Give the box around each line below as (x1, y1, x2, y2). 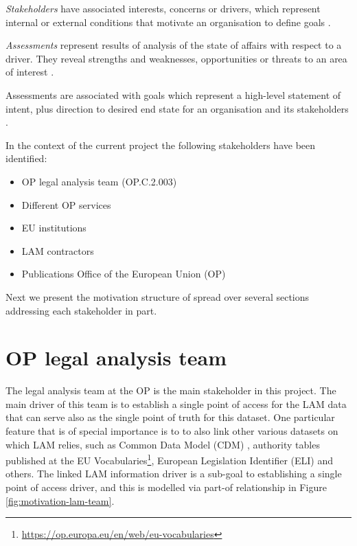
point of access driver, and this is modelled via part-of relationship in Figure (5, 480, 327, 494)
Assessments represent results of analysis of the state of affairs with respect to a (5, 38, 342, 52)
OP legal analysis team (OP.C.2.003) (21, 174, 177, 188)
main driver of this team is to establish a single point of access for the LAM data (5, 396, 347, 411)
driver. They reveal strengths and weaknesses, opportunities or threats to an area (5, 51, 347, 65)
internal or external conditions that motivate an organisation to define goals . (5, 14, 331, 29)
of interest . (5, 65, 54, 79)
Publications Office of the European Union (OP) (21, 266, 226, 281)
